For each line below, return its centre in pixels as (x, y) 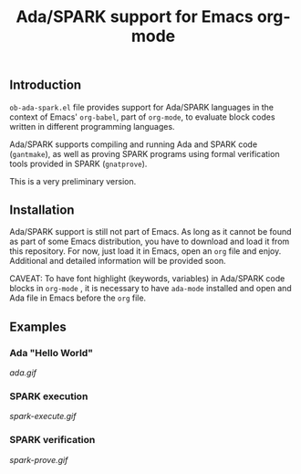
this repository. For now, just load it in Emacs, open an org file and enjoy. (145, 251)
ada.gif (23, 373)
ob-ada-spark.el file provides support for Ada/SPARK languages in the (142, 107)
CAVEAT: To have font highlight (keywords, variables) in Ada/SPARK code (147, 279)
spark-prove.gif (39, 459)
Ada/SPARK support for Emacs (135, 17)
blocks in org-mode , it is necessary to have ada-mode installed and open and (150, 289)
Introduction (46, 85)
